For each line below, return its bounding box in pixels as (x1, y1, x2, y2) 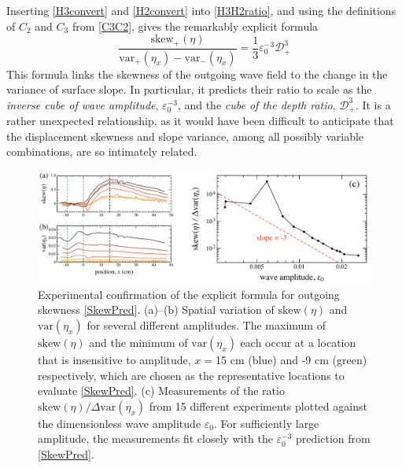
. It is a (355, 96, 391, 112)
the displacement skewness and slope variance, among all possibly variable (6, 127, 364, 144)
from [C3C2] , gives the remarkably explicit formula (72, 17, 319, 34)
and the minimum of (89, 333, 188, 350)
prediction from (296, 430, 371, 447)
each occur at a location (240, 333, 356, 350)
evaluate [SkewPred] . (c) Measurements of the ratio (38, 382, 285, 399)
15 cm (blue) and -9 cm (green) (216, 351, 367, 367)
